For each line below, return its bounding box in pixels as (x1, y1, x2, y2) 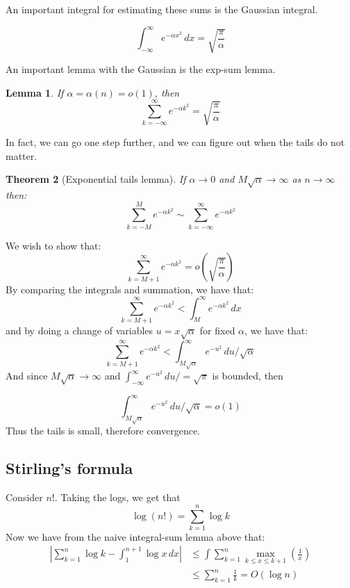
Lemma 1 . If (6, 85, 64, 99)
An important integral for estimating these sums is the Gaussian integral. (6, 2, 318, 16)
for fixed (199, 322, 235, 337)
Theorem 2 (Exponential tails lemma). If (6, 172, 186, 186)
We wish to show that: (6, 238, 101, 252)
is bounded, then (212, 368, 283, 383)
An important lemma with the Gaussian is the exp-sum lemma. (6, 62, 276, 76)
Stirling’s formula (6, 457, 133, 479)
